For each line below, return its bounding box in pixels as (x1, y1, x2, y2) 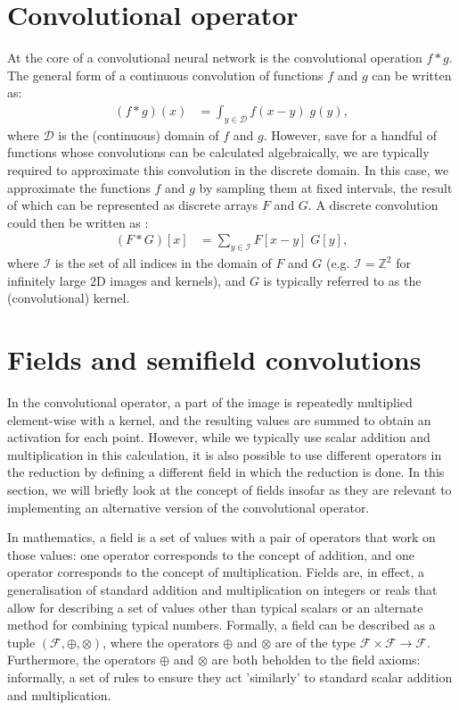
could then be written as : (7, 213, 149, 231)
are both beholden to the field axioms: (211, 650, 421, 669)
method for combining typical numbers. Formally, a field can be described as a (7, 615, 436, 634)
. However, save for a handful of (263, 125, 437, 144)
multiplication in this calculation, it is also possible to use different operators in (7, 445, 442, 464)
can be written (372, 65, 452, 84)
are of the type (275, 632, 356, 651)
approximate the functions (7, 178, 151, 196)
